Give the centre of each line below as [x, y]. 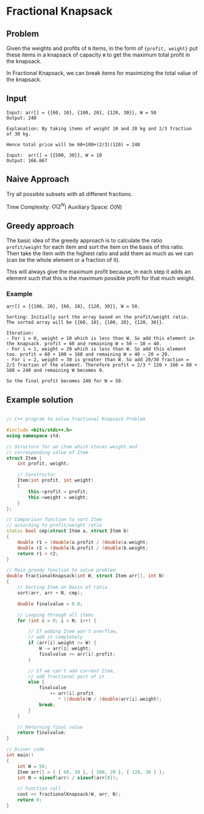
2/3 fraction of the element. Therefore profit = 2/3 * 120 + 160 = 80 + [102, 365]
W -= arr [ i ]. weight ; [65, 649]
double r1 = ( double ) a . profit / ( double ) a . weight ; [83, 542]
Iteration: [20, 333]
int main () [20, 755]
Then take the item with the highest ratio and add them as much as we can [100, 253]
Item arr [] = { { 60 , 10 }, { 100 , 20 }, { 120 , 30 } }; [91, 772]
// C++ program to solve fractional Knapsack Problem [76, 419]
